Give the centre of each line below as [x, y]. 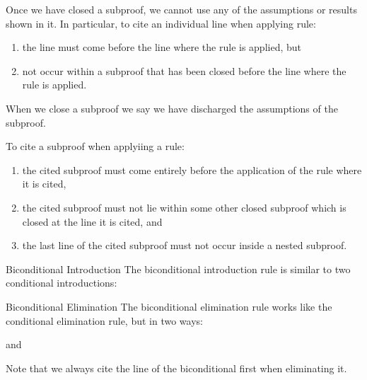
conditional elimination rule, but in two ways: [104, 320]
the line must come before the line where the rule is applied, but [162, 47]
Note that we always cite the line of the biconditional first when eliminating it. [176, 368]
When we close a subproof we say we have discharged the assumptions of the [172, 108]
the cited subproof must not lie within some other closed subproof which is [184, 207]
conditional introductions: [62, 283]
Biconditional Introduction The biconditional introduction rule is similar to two [178, 269]
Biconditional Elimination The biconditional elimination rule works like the [169, 306]
